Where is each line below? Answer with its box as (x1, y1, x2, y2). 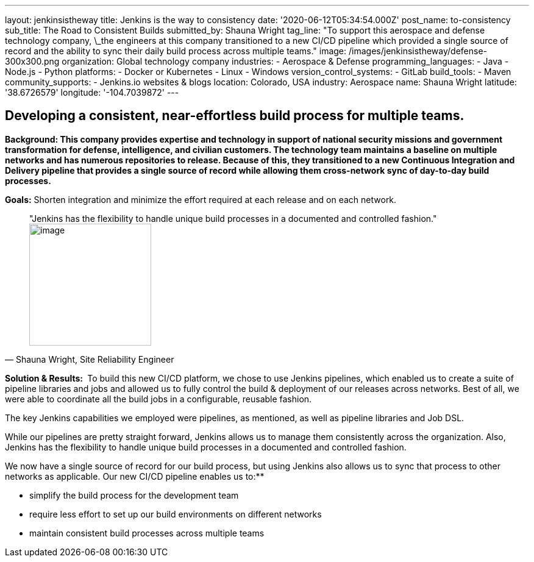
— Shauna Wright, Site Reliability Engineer (5, 354, 174, 365)
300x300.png (5, 56, 60, 66)
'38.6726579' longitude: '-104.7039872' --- (5, 87, 179, 98)
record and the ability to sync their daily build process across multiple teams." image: (5, 46, 347, 56)
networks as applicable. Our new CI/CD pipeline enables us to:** (5, 471, 265, 482)
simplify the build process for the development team (29, 489, 239, 500)
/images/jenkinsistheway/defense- (348, 46, 488, 56)
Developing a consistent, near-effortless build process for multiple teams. (5, 108, 465, 124)
